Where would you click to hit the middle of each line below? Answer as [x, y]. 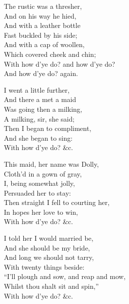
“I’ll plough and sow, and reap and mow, [65, 276]
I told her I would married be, [49, 238]
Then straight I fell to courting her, [57, 202]
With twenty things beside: [44, 266]
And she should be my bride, [47, 247]
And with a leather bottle [42, 25]
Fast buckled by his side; [41, 35]
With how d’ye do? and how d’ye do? [60, 63]
